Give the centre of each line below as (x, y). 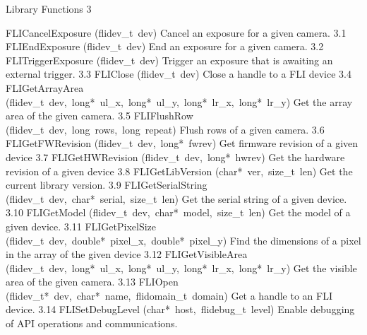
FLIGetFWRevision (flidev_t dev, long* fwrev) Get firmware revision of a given (182, 143)
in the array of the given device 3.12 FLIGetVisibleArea (127, 254)
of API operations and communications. (92, 323)
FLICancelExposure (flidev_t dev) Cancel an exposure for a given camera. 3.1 (176, 32)
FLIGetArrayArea (45, 87)
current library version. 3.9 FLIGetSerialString (107, 185)
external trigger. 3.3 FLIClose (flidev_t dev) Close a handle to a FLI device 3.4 (179, 74)
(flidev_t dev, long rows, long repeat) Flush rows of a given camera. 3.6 (165, 129)
